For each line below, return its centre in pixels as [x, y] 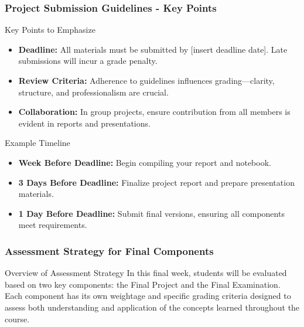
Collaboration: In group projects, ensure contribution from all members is [154, 112]
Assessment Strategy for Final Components [109, 251]
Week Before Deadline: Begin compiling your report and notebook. [145, 162]
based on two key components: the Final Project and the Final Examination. [143, 284]
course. [17, 319]
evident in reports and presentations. [84, 123]
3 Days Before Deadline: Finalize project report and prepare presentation [156, 182]
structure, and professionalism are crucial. [93, 92]
